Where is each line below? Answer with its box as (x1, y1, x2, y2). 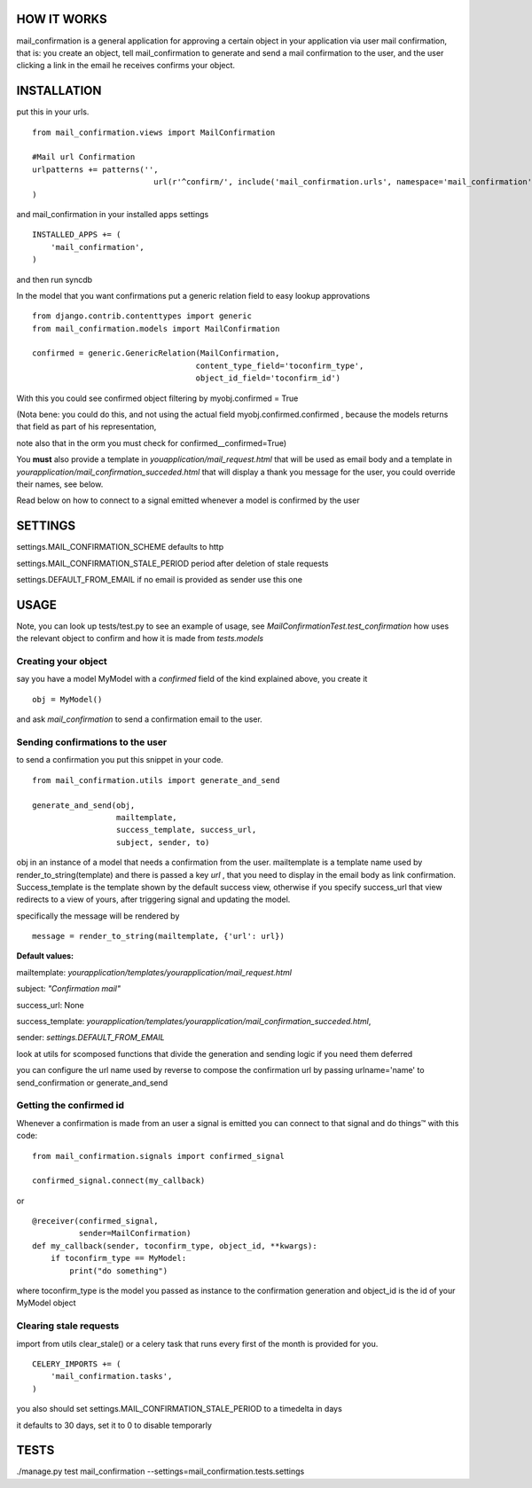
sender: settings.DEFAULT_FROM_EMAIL (16, 1032, 165, 1043)
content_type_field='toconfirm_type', (195, 360, 364, 371)
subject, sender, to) (115, 837, 210, 847)
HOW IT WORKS (16, 12, 107, 27)
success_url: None (16, 999, 84, 1010)
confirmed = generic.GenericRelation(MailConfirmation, (32, 349, 280, 358)
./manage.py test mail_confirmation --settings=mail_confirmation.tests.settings (16, 1466, 305, 1476)
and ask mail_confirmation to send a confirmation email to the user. (16, 714, 263, 724)
